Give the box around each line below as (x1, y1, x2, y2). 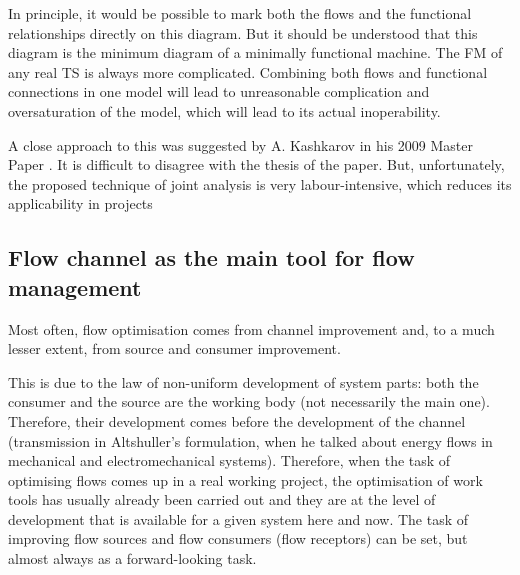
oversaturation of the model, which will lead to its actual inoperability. (8, 100, 441, 121)
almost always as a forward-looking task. (8, 548, 257, 569)
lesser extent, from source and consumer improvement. (8, 338, 341, 359)
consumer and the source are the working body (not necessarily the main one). (8, 391, 490, 412)
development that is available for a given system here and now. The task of (8, 508, 469, 529)
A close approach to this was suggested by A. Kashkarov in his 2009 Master (8, 134, 474, 155)
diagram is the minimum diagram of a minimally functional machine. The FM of (8, 42, 503, 63)
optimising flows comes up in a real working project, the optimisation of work (8, 469, 483, 490)
